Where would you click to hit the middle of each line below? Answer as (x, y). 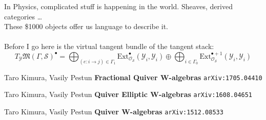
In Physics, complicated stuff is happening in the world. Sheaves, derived (118, 6)
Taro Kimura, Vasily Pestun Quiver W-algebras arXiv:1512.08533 (114, 111)
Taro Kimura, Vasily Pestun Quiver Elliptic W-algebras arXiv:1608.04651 (128, 94)
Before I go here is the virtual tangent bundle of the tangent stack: (109, 46)
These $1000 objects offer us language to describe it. (86, 26)
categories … (23, 16)
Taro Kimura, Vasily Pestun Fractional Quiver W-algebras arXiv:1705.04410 (133, 77)
